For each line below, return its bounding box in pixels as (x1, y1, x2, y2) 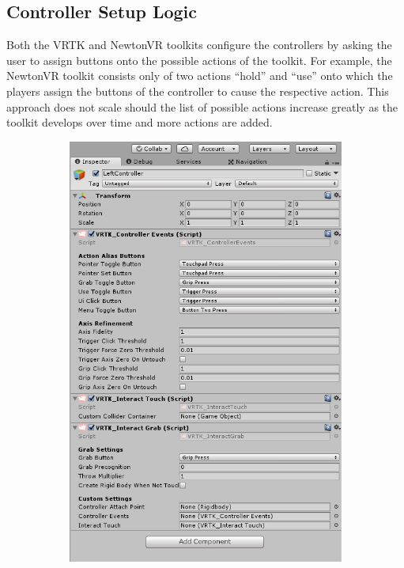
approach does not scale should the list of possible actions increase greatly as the (6, 98, 398, 115)
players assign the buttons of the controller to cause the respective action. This (6, 82, 389, 99)
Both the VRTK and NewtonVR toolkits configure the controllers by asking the (6, 36, 392, 53)
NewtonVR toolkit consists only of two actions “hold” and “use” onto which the (6, 67, 393, 84)
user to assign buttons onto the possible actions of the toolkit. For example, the (6, 51, 392, 68)
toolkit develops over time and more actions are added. (6, 114, 273, 131)
